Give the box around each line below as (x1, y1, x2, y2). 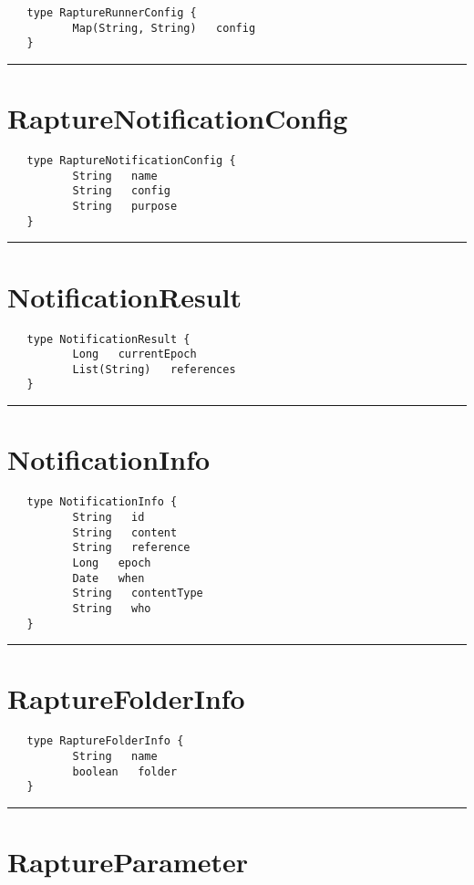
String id (72, 510, 145, 524)
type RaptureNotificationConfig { (26, 154, 236, 168)
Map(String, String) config (72, 21, 256, 35)
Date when (72, 571, 145, 585)
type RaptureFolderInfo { (26, 734, 184, 748)
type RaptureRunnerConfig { (26, 6, 197, 19)
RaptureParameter (7, 843, 248, 880)
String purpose (72, 200, 178, 213)
